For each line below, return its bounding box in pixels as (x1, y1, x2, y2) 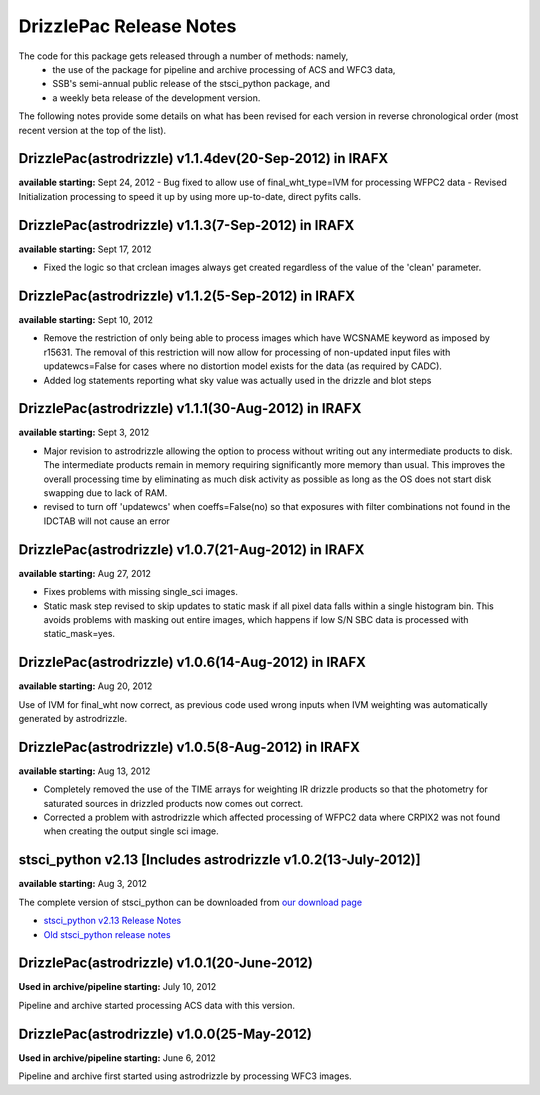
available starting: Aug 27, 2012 (18, 567, 152, 579)
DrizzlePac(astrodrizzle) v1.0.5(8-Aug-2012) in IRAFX (18, 738, 360, 755)
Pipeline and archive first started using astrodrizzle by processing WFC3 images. (18, 1070, 352, 1082)
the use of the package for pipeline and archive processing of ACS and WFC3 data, (52, 63, 396, 75)
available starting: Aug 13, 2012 (18, 765, 151, 777)
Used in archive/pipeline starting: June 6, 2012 (18, 1051, 216, 1064)
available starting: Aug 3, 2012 (18, 878, 147, 890)
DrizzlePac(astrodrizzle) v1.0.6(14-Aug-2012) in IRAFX (18, 654, 367, 671)
